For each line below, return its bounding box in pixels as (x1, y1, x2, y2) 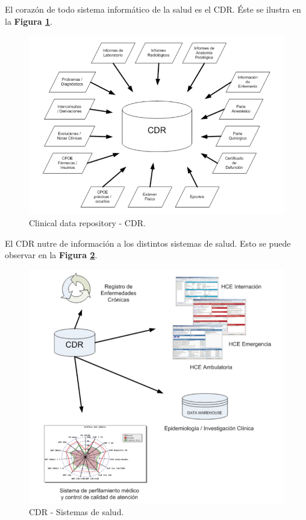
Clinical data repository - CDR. (29, 217, 146, 229)
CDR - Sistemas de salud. (29, 506, 124, 518)
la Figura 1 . (5, 14, 52, 27)
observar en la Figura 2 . (5, 249, 98, 261)
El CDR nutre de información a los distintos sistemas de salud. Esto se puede (5, 236, 291, 249)
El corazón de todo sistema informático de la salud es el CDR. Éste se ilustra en (5, 3, 301, 15)
